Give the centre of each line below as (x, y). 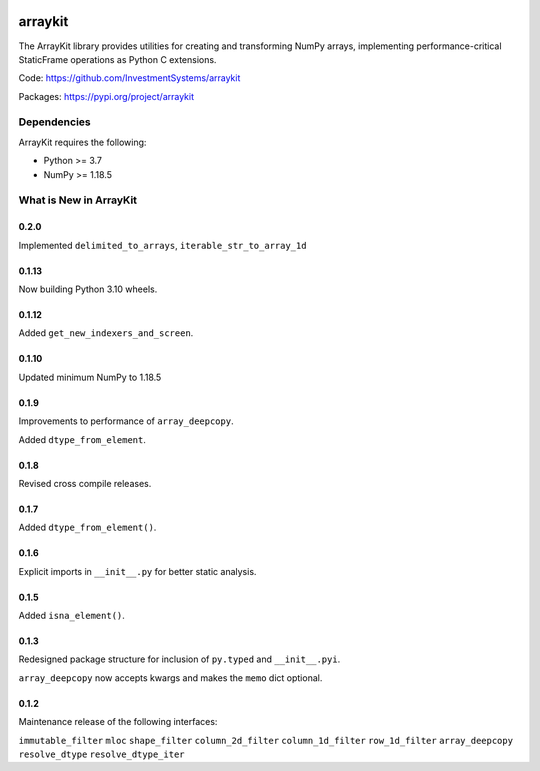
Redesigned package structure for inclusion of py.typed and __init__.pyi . (179, 659)
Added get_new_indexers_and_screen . (106, 333)
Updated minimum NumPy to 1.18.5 (90, 377)
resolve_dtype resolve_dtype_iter (101, 754)
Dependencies (55, 122)
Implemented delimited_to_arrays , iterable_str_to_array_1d (162, 245)
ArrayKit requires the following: (82, 142)
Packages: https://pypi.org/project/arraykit (106, 96)
